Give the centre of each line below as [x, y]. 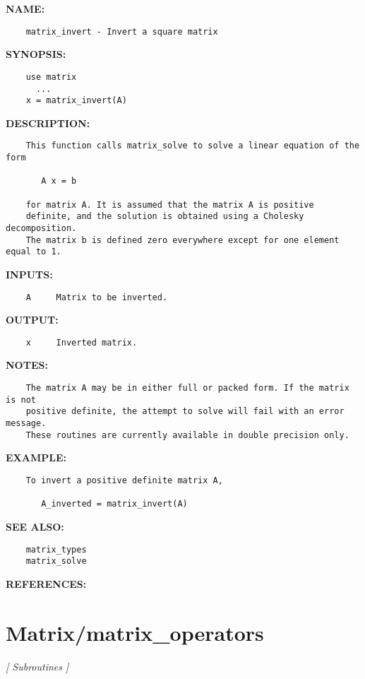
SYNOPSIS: [36, 54]
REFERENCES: [46, 583]
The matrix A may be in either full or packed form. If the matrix [187, 388]
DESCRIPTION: [48, 123]
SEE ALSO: [35, 526]
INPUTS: [29, 274]
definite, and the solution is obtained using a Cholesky [165, 217]
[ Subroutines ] [37, 666]
